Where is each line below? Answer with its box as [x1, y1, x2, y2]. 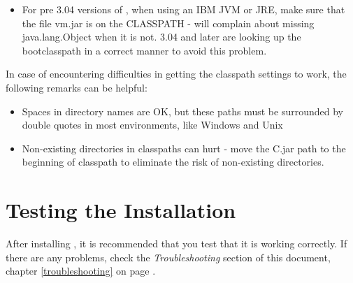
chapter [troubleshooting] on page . [6, 263, 156, 278]
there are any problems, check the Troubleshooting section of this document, [6, 249, 331, 264]
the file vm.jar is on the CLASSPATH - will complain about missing [22, 15, 315, 30]
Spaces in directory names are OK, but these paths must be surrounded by [22, 103, 343, 118]
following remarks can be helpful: [6, 80, 147, 94]
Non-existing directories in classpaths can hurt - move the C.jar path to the [22, 140, 346, 155]
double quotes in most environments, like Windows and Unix [22, 117, 283, 132]
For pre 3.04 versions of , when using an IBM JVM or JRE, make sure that [22, 2, 345, 16]
